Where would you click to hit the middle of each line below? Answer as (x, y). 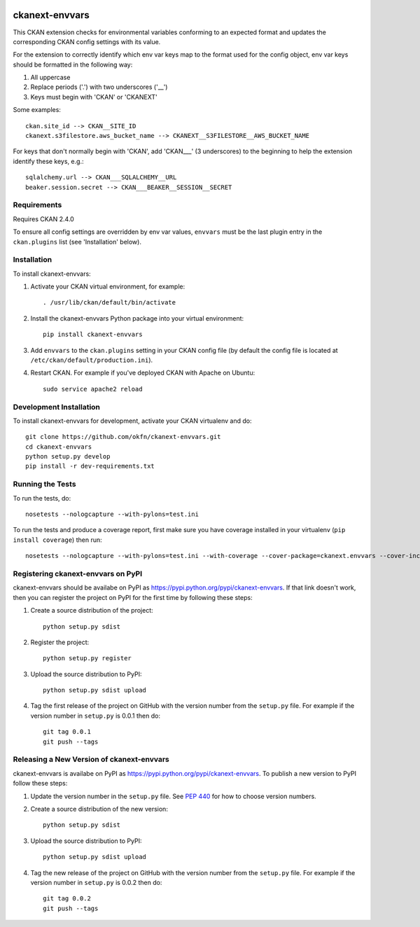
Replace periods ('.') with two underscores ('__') (99, 87)
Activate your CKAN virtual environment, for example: (108, 286)
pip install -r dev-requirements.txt (90, 466)
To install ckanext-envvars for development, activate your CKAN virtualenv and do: (132, 421)
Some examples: (37, 110)
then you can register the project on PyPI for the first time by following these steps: (133, 597)
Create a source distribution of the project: (92, 611)
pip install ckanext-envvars (93, 335)
